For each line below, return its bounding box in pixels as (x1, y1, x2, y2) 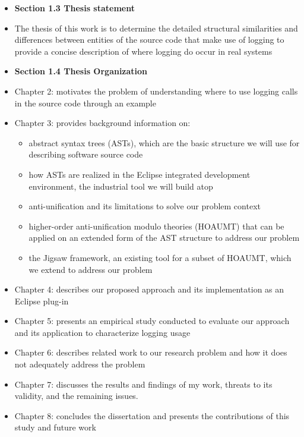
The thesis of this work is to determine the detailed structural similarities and (14, 21, 298, 34)
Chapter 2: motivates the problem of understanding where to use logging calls (14, 84, 298, 97)
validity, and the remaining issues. (14, 389, 138, 402)
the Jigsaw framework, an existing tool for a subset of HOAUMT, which (28, 251, 292, 263)
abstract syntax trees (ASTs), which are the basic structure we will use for (28, 136, 300, 149)
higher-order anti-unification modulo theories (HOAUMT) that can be (28, 219, 284, 232)
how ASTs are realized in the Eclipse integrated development (28, 168, 251, 180)
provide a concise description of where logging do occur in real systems (14, 45, 273, 57)
